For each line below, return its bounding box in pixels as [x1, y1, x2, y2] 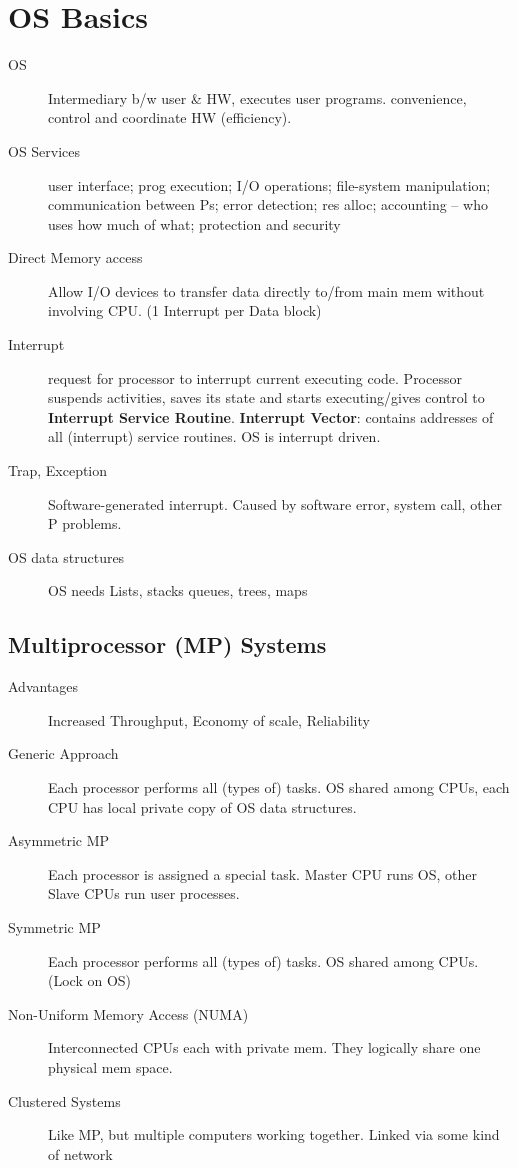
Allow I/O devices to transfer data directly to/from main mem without [48, 280, 485, 301]
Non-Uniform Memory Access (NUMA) [8, 1003, 249, 1024]
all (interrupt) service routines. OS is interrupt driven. [48, 426, 381, 447]
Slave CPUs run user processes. [48, 883, 240, 904]
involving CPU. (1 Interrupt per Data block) [48, 300, 322, 321]
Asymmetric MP [8, 830, 110, 851]
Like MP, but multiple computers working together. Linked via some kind [48, 1124, 500, 1145]
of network [48, 1143, 113, 1164]
